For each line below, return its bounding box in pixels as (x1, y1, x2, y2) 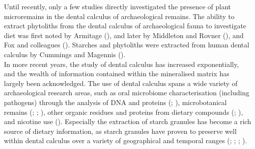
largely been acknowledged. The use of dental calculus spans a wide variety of (4, 78, 238, 88)
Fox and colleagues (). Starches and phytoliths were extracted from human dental (4, 40, 250, 50)
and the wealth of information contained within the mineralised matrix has (4, 68, 229, 79)
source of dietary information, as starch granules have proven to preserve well (4, 126, 237, 136)
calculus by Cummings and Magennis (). (4, 49, 126, 59)
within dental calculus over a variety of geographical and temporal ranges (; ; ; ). (4, 135, 247, 146)
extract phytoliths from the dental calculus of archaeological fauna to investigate (4, 21, 247, 31)
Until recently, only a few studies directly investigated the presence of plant (4, 1, 231, 11)
